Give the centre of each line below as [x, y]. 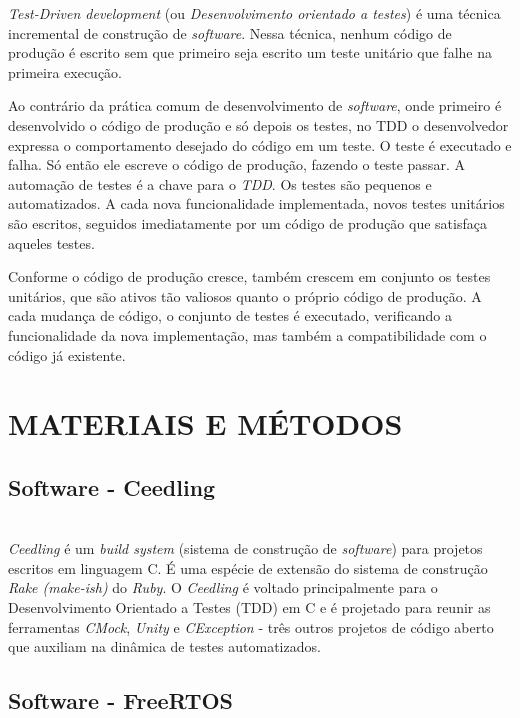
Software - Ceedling [112, 486]
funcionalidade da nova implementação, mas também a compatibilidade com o [247, 334]
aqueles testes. [51, 242]
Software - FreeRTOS [120, 700]
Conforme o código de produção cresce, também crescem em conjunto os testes [249, 276]
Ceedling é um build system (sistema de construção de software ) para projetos [245, 548]
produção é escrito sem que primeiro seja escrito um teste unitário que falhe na [250, 52]
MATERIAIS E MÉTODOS [205, 423]
